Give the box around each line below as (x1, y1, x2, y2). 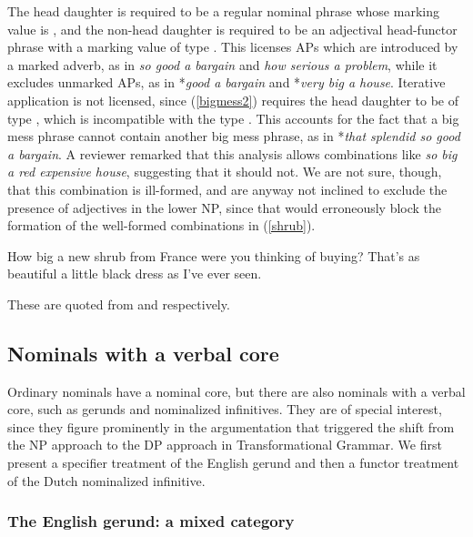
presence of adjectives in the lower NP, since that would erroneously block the (7, 198, 442, 217)
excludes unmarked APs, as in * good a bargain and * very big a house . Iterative (7, 73, 446, 92)
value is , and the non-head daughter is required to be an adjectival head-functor (7, 19, 458, 38)
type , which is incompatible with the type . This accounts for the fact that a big (7, 108, 459, 127)
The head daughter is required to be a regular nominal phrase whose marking (7, 2, 439, 20)
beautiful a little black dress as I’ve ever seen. (7, 264, 262, 283)
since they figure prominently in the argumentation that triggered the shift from (7, 417, 455, 436)
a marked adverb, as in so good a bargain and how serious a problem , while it (7, 55, 438, 74)
